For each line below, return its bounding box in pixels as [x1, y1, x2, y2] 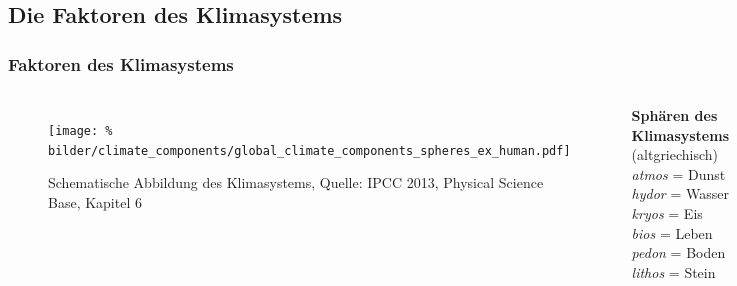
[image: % [48, 124, 113, 138]
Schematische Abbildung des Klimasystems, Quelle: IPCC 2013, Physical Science [48, 172, 544, 193]
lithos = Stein [631, 261, 716, 282]
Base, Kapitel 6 [48, 191, 142, 212]
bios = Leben [631, 222, 713, 243]
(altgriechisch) [631, 144, 719, 165]
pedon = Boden [631, 242, 726, 263]
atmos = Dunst [631, 163, 726, 184]
